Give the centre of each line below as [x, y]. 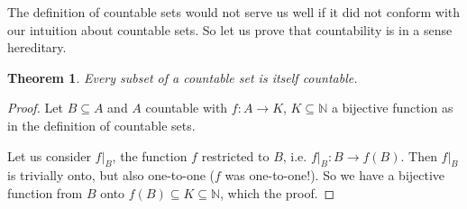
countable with [187, 108]
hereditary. [37, 47]
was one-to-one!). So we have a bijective [335, 175]
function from [45, 192]
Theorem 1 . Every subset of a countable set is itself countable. [183, 77]
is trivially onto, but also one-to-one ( [111, 175]
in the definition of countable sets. [101, 125]
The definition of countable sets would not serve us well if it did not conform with [234, 12]
